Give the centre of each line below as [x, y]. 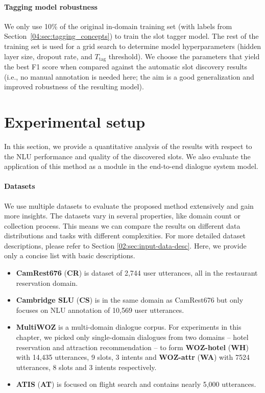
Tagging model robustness [51, 6]
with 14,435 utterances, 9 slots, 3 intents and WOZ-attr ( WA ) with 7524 [133, 357]
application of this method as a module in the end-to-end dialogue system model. [131, 166]
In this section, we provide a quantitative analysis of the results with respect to [128, 146]
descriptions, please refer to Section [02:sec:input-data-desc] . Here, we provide [125, 245]
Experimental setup [75, 121]
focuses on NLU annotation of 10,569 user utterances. [100, 310]
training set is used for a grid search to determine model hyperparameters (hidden [133, 46]
